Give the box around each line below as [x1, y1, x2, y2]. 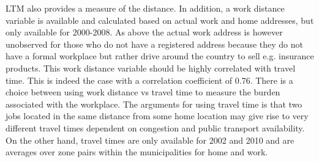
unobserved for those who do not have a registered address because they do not [6, 37, 303, 50]
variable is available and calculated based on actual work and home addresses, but [6, 13, 314, 26]
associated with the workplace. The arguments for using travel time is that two [6, 97, 302, 110]
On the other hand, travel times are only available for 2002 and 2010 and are [6, 133, 295, 146]
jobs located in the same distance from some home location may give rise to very [6, 109, 309, 122]
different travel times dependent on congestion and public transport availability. [6, 121, 305, 134]
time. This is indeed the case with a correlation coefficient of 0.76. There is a [6, 73, 293, 86]
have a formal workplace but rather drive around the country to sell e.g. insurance [6, 50, 314, 62]
